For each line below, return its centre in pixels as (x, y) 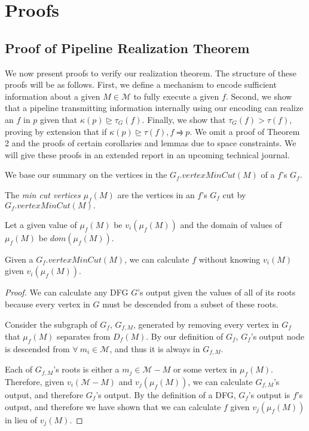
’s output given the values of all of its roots (217, 292)
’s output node (277, 336)
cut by (234, 194)
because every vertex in (48, 304)
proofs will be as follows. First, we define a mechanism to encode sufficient (141, 84)
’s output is (269, 395)
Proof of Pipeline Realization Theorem (127, 47)
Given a (19, 259)
